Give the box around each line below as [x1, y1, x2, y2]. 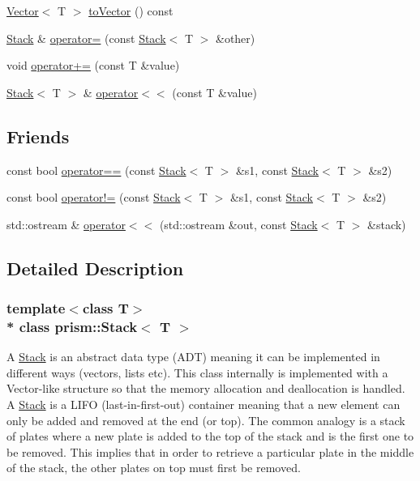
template [6, 298, 66, 318]
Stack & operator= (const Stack [6, 29, 166, 46]
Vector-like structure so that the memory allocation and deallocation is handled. [6, 380, 405, 397]
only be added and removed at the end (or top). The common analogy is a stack [6, 411, 405, 428]
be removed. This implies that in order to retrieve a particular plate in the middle [6, 443, 414, 460]
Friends [6, 123, 70, 148]
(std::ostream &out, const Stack [159, 215, 318, 232]
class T [82, 298, 129, 318]
